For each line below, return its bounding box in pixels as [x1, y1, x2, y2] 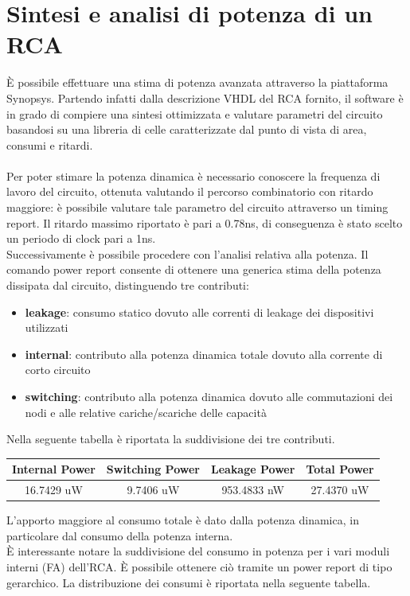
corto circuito [25, 361, 91, 378]
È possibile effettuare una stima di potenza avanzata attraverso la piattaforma [6, 74, 389, 91]
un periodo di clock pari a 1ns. [6, 230, 156, 247]
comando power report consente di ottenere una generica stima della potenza [6, 261, 381, 278]
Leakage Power [210, 461, 295, 477]
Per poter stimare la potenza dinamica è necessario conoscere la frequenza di [6, 167, 381, 184]
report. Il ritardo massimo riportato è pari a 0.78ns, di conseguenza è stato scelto [6, 214, 403, 231]
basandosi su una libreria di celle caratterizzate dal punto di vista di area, [6, 121, 367, 138]
